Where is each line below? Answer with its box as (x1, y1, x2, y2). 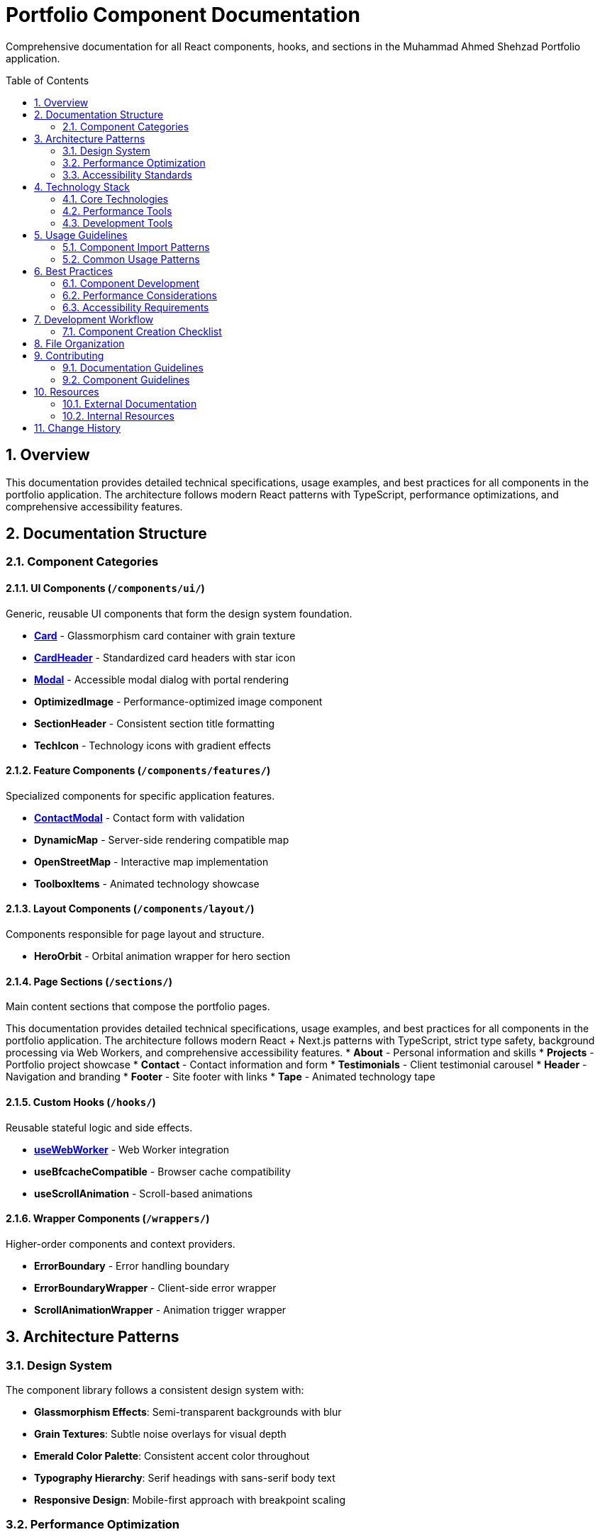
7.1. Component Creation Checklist (62, 325, 222, 337)
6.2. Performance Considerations (62, 289, 217, 301)
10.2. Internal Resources (62, 409, 174, 422)
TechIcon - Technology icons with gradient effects (34, 739, 271, 751)
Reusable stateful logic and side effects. (6, 1121, 193, 1134)
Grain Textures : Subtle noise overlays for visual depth (34, 1427, 287, 1440)
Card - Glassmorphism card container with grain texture (34, 629, 296, 642)
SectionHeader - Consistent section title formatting (34, 717, 275, 730)
